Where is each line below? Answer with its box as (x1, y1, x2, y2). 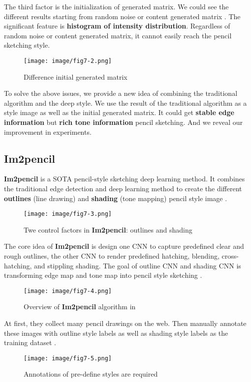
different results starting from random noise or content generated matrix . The (4, 11, 241, 21)
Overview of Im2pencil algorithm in (24, 301, 136, 312)
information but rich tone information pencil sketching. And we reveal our (4, 117, 243, 127)
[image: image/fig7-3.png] (24, 210, 112, 218)
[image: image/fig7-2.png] (24, 57, 112, 64)
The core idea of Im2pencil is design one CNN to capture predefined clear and (4, 241, 244, 251)
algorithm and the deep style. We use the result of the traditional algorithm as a (4, 97, 247, 108)
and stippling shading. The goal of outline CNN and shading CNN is (34, 260, 241, 270)
